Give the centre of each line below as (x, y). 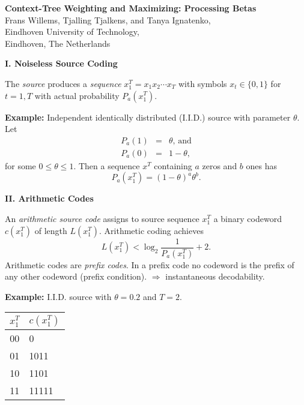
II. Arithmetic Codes (49, 198)
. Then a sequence (107, 165)
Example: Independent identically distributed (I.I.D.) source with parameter (148, 117)
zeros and (220, 165)
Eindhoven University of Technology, (72, 31)
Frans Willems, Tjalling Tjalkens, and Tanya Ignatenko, (108, 19)
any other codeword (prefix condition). (76, 276)
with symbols (202, 83)
